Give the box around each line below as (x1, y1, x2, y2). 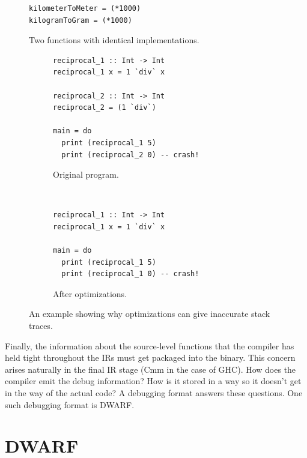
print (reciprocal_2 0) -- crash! (61, 150, 199, 159)
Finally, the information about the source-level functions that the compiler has (5, 339, 294, 352)
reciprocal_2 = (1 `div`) (53, 103, 156, 112)
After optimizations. (53, 287, 127, 300)
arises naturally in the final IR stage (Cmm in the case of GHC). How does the (5, 363, 296, 375)
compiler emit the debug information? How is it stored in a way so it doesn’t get (5, 375, 302, 387)
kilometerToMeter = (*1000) (29, 4, 141, 13)
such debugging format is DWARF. (5, 398, 135, 411)
